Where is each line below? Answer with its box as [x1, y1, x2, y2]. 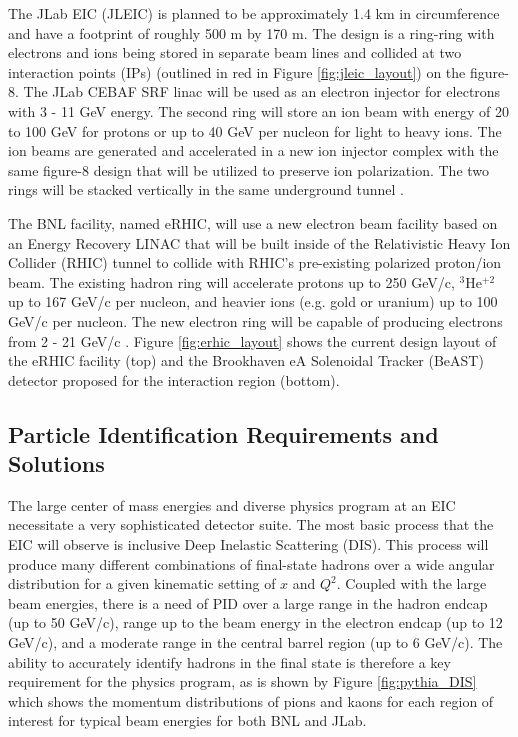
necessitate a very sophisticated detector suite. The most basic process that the [8, 514, 494, 535]
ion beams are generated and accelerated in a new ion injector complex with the [8, 140, 499, 161]
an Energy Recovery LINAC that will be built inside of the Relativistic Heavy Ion [8, 232, 511, 253]
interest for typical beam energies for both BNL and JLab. [8, 710, 367, 731]
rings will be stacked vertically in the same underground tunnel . [8, 179, 404, 200]
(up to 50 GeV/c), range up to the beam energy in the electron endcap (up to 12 [8, 612, 503, 633]
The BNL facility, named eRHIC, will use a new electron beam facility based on [8, 212, 498, 233]
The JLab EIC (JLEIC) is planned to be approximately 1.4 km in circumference [8, 3, 500, 23]
